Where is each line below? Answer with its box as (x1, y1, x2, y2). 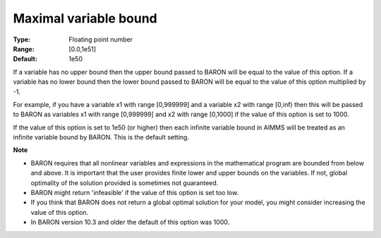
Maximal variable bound (13, 11, 158, 26)
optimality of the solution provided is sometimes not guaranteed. (30, 178, 219, 187)
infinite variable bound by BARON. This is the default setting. (13, 133, 190, 142)
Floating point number (68, 35, 133, 44)
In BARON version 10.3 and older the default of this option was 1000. (30, 218, 230, 227)
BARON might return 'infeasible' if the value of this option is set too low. (30, 189, 239, 197)
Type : (13, 35, 31, 44)
